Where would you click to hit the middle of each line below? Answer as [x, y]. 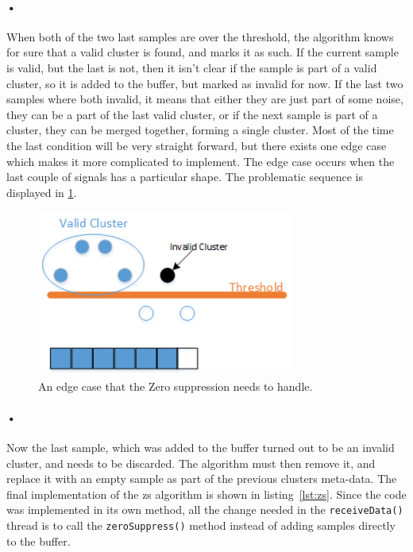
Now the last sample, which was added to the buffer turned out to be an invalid [201, 447]
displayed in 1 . [42, 192]
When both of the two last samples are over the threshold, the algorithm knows [200, 36]
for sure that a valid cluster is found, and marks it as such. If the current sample [203, 52]
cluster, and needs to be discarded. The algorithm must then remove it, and [191, 463]
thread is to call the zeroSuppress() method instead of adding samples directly [201, 525]
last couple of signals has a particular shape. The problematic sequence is [185, 177]
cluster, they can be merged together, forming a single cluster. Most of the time [200, 130]
